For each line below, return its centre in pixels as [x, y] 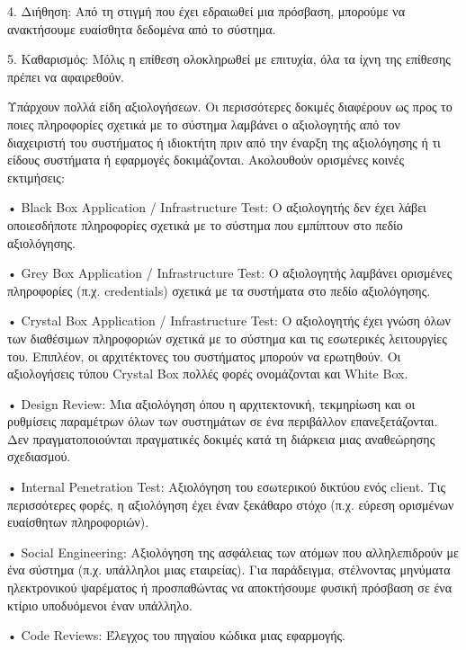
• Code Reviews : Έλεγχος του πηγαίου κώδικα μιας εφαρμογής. [176, 635]
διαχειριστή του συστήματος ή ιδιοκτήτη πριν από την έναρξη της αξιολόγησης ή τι [224, 142]
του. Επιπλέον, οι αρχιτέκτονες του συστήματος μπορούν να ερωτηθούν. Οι [204, 356]
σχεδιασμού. [39, 456]
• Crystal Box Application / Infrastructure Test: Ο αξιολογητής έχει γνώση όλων [229, 321]
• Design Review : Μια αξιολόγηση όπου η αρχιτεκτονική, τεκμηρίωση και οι [211, 403]
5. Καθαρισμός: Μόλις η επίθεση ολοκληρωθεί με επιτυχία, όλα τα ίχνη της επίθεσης [229, 59]
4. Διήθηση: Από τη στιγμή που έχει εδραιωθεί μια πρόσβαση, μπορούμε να [206, 11]
